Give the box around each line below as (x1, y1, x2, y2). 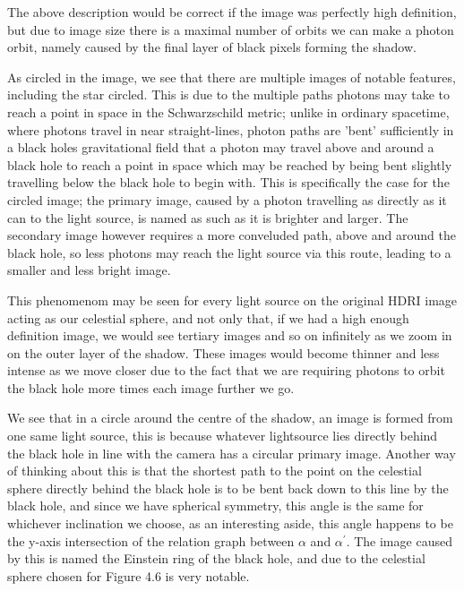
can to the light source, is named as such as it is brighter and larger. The (7, 208, 408, 227)
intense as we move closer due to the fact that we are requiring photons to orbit (7, 361, 445, 380)
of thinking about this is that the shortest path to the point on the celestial (7, 461, 422, 480)
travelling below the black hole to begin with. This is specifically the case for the (7, 173, 450, 192)
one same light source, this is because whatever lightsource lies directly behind (7, 426, 438, 445)
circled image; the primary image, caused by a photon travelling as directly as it (7, 190, 447, 209)
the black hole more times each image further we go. (7, 378, 295, 397)
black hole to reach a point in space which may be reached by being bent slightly (7, 155, 452, 174)
